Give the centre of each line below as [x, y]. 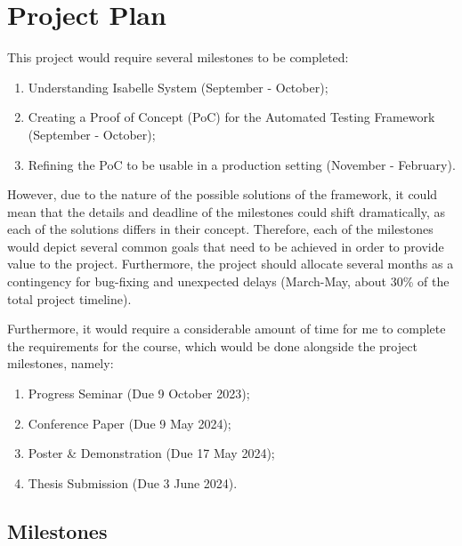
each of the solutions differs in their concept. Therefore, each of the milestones [220, 229]
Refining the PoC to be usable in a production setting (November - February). [242, 164]
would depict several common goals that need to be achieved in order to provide [226, 246]
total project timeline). [69, 298]
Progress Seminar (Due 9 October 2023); [139, 393]
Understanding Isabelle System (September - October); [178, 87]
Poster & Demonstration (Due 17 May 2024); [151, 453]
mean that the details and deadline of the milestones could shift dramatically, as [226, 211]
